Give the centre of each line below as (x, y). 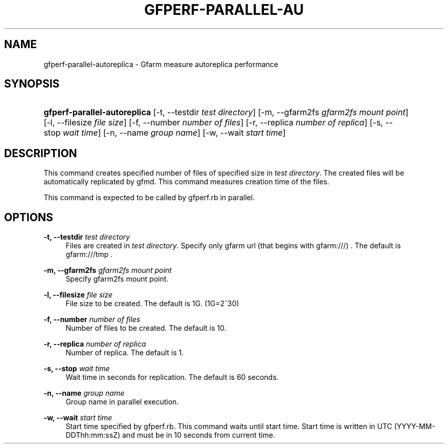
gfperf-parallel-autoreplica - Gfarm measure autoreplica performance (161, 64)
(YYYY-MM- (415, 426)
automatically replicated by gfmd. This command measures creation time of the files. (186, 182)
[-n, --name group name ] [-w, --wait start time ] (194, 133)
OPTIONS (29, 217)
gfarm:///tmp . (89, 254)
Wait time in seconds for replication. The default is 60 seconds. (172, 377)
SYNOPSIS (32, 84)
